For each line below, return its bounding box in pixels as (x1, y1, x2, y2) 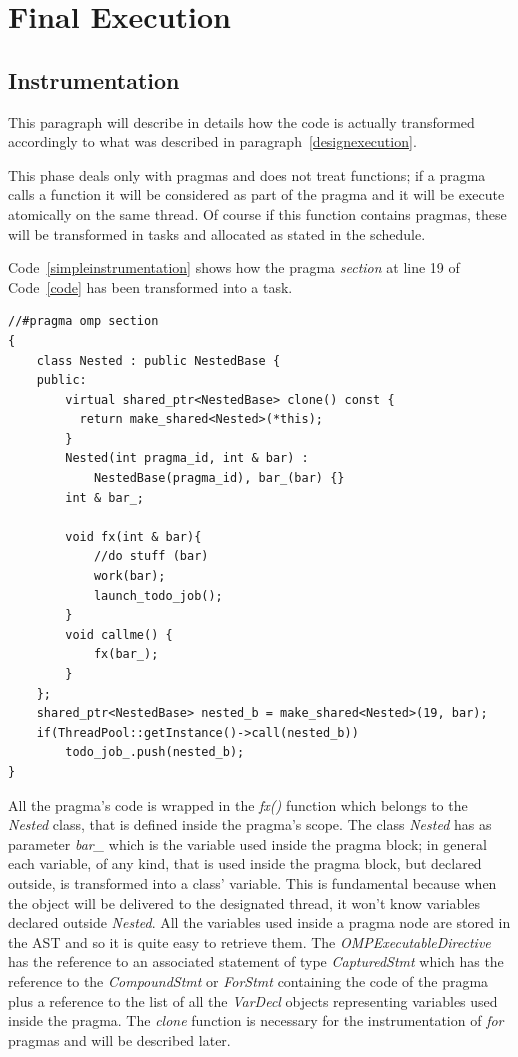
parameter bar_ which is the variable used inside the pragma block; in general (8, 833, 487, 854)
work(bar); (93, 569, 166, 584)
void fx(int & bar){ (65, 529, 202, 544)
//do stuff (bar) (93, 549, 209, 564)
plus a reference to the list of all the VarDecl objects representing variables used (8, 990, 498, 1011)
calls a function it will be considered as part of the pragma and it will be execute (8, 184, 505, 205)
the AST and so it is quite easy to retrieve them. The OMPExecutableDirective (8, 931, 491, 952)
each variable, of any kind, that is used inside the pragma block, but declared (8, 853, 482, 874)
